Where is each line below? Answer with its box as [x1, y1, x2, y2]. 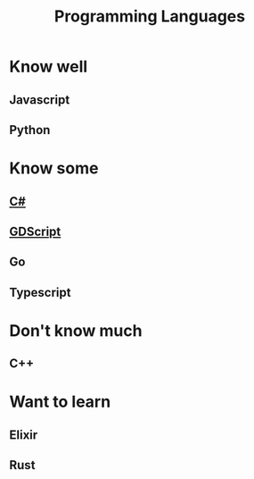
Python [9, 122, 51, 138]
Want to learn [9, 391, 111, 412]
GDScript [9, 223, 61, 239]
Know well [9, 56, 88, 77]
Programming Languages [53, 6, 246, 27]
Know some [9, 158, 99, 179]
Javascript [9, 92, 70, 107]
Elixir [9, 427, 38, 442]
